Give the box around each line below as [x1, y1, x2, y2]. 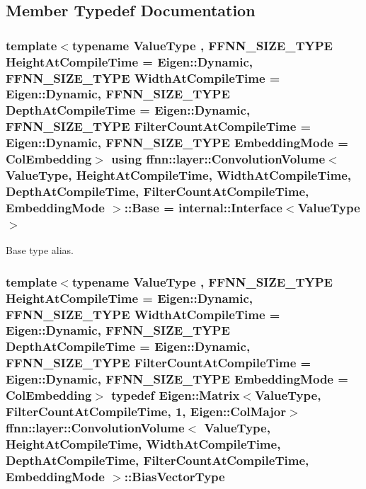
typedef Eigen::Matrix [111, 386, 240, 404]
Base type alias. [6, 243, 74, 258]
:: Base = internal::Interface [124, 198, 282, 216]
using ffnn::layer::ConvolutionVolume [111, 150, 326, 168]
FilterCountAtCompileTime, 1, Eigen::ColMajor [6, 403, 286, 420]
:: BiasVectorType [124, 467, 225, 485]
